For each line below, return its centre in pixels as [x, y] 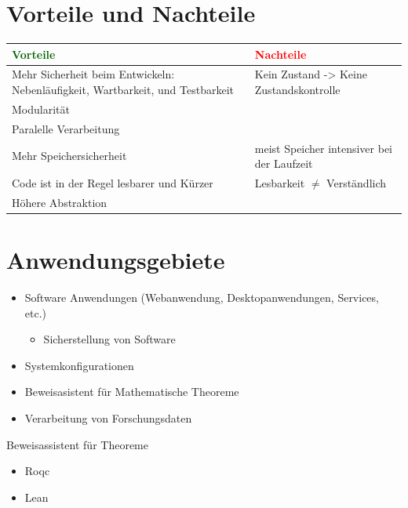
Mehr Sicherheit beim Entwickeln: [93, 74]
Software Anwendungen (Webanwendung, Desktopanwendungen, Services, [202, 298]
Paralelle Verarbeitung [66, 128]
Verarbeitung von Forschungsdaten [108, 418]
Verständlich [357, 183]
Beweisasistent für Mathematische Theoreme [132, 392]
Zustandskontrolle [297, 90]
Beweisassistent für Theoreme [77, 444]
